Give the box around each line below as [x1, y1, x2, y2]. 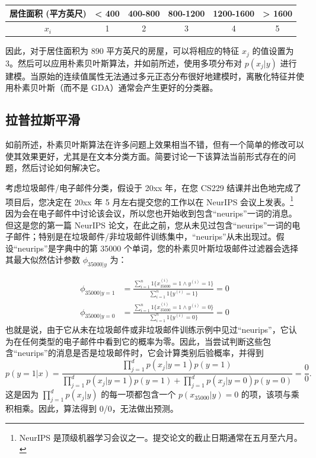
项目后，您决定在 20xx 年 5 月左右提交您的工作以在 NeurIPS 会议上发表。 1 [5, 193, 293, 208]
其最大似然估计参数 [5, 253, 80, 266]
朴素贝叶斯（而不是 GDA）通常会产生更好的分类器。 [13, 81, 218, 94]
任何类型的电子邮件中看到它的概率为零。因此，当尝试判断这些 [21, 335, 263, 347]
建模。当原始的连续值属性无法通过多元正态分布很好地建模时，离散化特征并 [5, 69, 296, 82]
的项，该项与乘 [241, 388, 299, 400]
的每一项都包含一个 [101, 388, 176, 400]
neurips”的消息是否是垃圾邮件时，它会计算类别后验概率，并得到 [17, 346, 264, 359]
